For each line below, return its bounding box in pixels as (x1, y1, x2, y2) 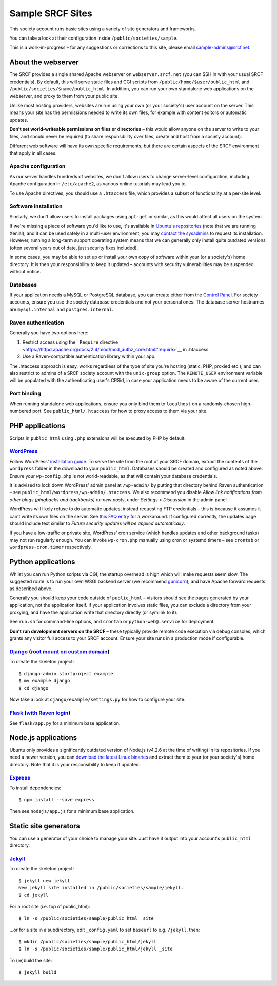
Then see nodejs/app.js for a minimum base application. (9, 808, 135, 814)
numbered (9, 408, 32, 414)
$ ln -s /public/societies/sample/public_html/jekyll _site (18, 946, 173, 952)
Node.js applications (9, 733, 77, 742)
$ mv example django (18, 678, 70, 684)
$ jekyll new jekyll (18, 878, 70, 883)
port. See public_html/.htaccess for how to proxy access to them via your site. (32, 408, 208, 414)
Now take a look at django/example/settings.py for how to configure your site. (9, 696, 186, 703)
